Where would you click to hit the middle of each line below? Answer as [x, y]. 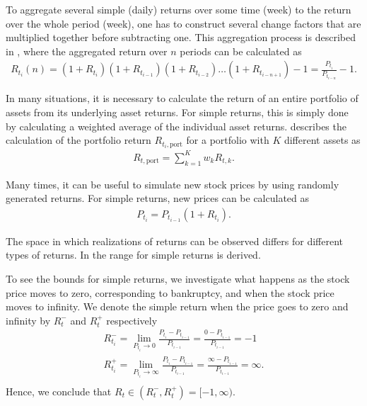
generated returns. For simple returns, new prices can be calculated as [158, 198]
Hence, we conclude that [59, 391]
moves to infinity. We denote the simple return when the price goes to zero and [177, 306]
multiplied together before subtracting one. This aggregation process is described [181, 37]
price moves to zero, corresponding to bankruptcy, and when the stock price [170, 292]
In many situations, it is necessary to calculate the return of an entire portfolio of [182, 98]
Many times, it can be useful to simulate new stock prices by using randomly [173, 184]
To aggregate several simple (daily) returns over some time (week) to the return [179, 9]
